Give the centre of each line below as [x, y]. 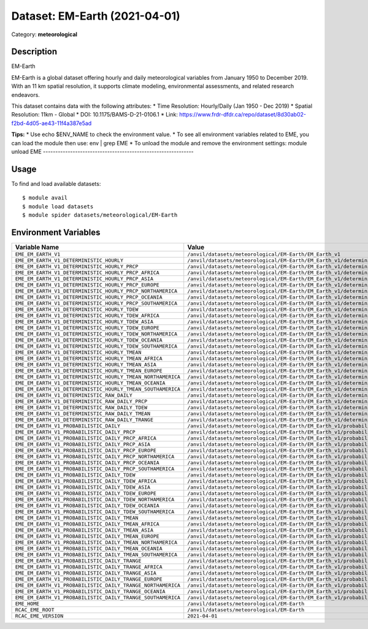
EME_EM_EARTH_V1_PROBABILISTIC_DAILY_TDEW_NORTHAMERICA [95, 499]
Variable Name [37, 247]
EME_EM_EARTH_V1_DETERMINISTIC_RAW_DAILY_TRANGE [84, 420]
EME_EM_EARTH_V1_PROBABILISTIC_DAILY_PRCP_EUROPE [86, 450]
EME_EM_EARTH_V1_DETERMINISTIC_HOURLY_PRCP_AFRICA [87, 273]
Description [34, 52]
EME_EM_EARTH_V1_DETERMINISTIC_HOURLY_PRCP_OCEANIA [89, 297]
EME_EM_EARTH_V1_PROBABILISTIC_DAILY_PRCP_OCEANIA [87, 463]
